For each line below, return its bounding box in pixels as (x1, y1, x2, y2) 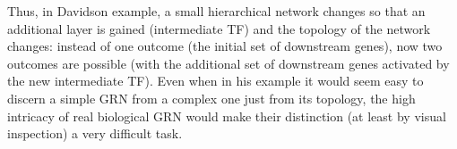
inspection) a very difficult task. (7, 124, 183, 143)
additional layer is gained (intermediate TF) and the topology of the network (7, 19, 431, 37)
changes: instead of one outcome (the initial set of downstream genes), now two (7, 37, 443, 55)
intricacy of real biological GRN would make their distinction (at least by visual (7, 106, 446, 125)
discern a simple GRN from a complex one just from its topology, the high (7, 88, 416, 107)
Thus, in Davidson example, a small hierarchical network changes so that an (7, 2, 426, 20)
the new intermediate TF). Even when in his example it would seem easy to (7, 71, 424, 90)
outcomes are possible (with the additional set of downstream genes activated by (7, 54, 450, 72)
